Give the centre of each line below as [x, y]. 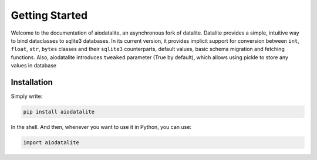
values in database [34, 66]
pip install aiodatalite [59, 112]
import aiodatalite [51, 142]
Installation [32, 82]
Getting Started [49, 15]
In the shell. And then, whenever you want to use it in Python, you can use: [101, 127]
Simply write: [27, 96]
